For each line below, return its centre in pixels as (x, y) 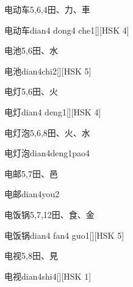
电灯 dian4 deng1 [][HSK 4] (53, 111)
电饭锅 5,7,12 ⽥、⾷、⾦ (49, 214)
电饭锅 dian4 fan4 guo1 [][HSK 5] (64, 235)
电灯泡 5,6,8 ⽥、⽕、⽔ (47, 132)
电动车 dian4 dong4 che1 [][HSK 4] (67, 30)
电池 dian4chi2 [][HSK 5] (48, 71)
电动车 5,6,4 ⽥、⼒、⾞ (47, 9)
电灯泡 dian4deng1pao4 (47, 153)
